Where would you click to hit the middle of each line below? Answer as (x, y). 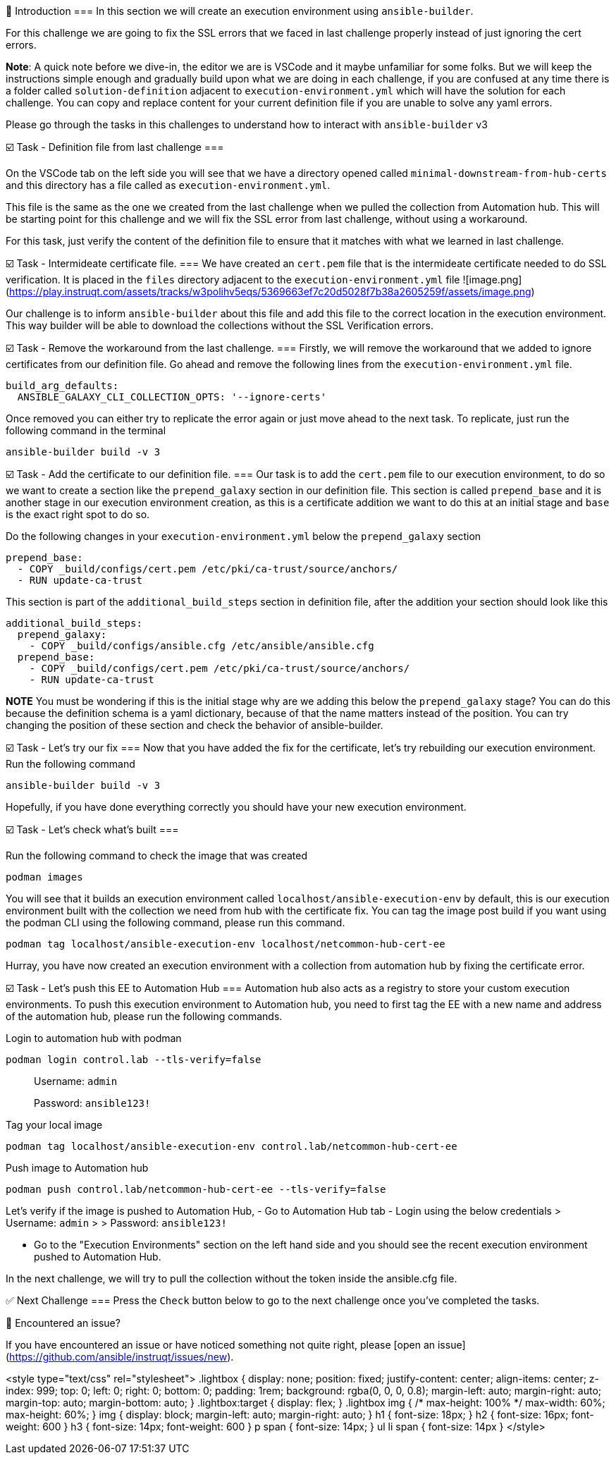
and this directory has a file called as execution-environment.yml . (168, 185)
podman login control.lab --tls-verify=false (134, 1060)
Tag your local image (54, 1125)
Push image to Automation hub (77, 1168)
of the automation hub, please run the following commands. (144, 1016)
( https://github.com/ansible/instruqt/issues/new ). (120, 1357)
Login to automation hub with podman (94, 1038)
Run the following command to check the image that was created (156, 855)
